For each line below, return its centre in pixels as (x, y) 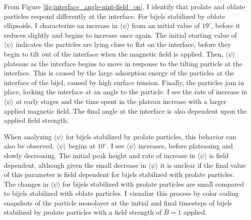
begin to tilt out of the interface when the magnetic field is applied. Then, (114, 53)
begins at (82, 146)
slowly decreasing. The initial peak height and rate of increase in (100, 155)
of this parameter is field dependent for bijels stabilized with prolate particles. (119, 174)
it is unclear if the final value (203, 165)
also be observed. (29, 146)
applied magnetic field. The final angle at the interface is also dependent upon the (125, 110)
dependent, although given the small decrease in (75, 165)
